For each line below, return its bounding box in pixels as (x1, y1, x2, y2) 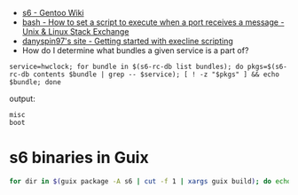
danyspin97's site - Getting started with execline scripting (21, 35, 233, 46)
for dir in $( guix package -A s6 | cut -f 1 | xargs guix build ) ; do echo (9, 176, 292, 185)
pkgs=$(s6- (247, 62, 288, 71)
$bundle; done (9, 78, 62, 87)
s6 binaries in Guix (9, 148, 149, 168)
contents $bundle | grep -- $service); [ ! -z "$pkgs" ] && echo (32, 70, 279, 79)
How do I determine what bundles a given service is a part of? (21, 45, 249, 56)
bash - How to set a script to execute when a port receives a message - (21, 17, 285, 27)
